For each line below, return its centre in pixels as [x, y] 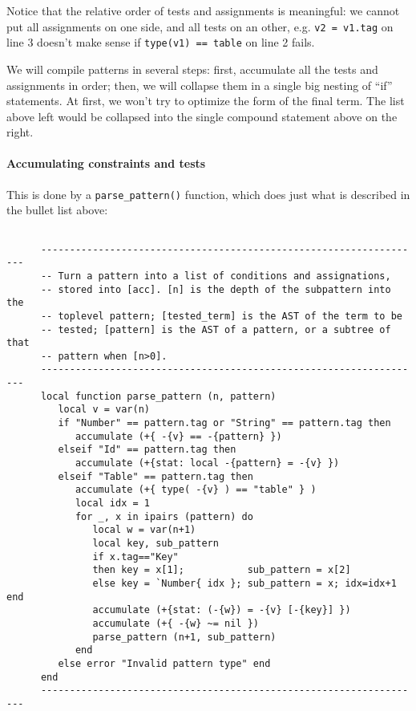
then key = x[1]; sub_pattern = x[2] [222, 570]
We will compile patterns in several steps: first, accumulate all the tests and [192, 69]
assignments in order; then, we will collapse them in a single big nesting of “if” [200, 85]
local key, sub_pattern [155, 544]
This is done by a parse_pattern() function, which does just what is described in [208, 194]
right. [20, 132]
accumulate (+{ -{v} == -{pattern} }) [178, 436]
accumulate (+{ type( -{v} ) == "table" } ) [196, 490]
